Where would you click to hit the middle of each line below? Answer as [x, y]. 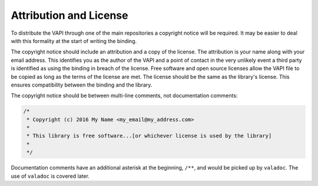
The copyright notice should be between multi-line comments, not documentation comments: [124, 96]
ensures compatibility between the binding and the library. [82, 85]
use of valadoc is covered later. [50, 176]
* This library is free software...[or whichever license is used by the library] [149, 136]
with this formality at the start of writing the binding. [74, 41]
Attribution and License [69, 15]
